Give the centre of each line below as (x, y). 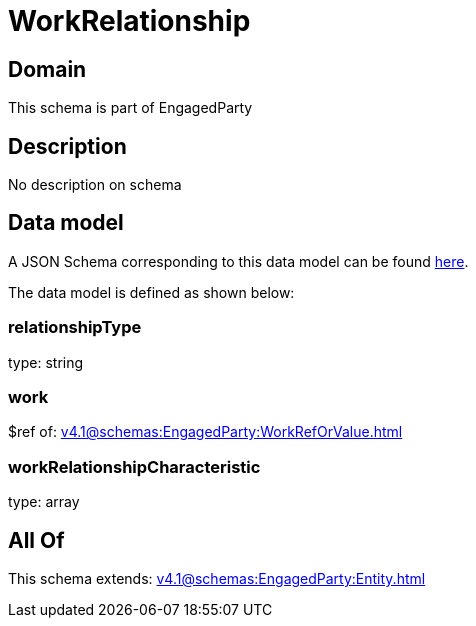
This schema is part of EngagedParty (130, 108)
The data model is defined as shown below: (151, 292)
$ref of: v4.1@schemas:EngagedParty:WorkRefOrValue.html (205, 432)
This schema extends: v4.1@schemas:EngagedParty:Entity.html (217, 578)
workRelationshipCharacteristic (134, 466)
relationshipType (75, 327)
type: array (44, 502)
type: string (46, 362)
